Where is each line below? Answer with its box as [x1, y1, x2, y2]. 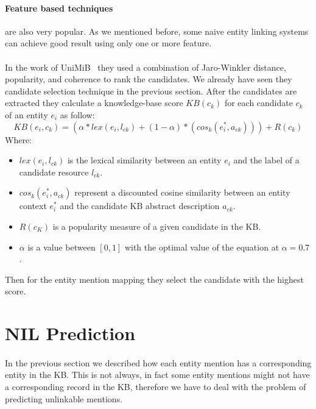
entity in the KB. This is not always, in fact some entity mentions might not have [5, 368, 310, 381]
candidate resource [19, 165, 89, 178]
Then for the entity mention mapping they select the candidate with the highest [5, 272, 304, 285]
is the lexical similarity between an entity [67, 154, 222, 166]
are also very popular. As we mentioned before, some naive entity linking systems [5, 24, 309, 37]
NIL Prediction [5, 321, 136, 346]
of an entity [5, 108, 48, 121]
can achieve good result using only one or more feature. [5, 37, 212, 49]
